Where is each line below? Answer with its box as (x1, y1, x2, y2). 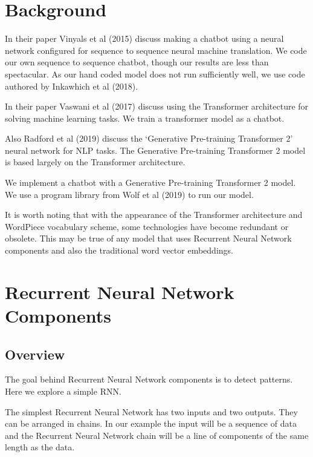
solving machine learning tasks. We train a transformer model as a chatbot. (5, 111, 285, 124)
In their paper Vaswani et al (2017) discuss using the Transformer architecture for (5, 100, 309, 113)
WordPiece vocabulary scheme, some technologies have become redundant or (5, 220, 289, 232)
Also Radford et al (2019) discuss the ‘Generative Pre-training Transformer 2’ (5, 132, 293, 145)
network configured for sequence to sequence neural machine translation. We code (5, 44, 307, 56)
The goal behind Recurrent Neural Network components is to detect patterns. (5, 373, 293, 386)
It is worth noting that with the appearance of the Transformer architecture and (5, 208, 303, 221)
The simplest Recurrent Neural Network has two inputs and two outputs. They (5, 405, 298, 418)
